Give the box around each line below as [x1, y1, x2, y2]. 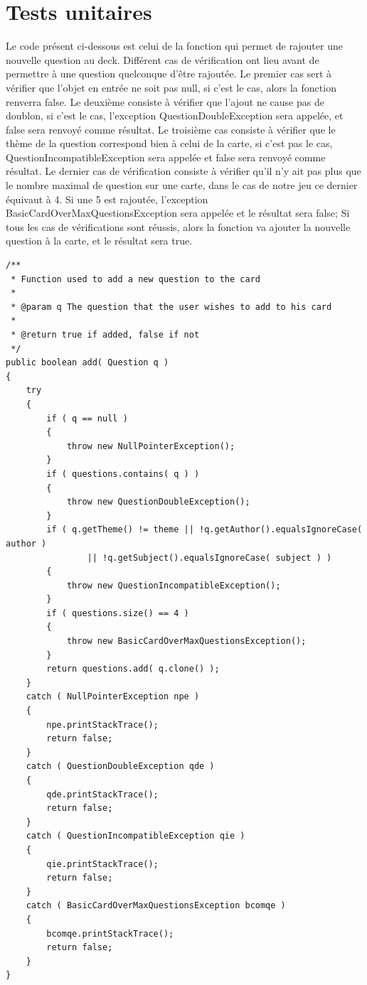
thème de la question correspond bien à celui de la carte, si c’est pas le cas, [6, 136, 333, 151]
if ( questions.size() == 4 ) [46, 608, 189, 618]
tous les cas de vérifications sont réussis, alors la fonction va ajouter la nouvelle [6, 219, 351, 234]
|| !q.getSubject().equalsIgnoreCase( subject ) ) [87, 552, 332, 563]
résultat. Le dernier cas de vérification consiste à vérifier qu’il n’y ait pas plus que [6, 163, 361, 178]
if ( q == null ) [46, 413, 128, 424]
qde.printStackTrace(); [46, 789, 159, 800]
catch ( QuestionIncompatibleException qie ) [26, 831, 245, 841]
